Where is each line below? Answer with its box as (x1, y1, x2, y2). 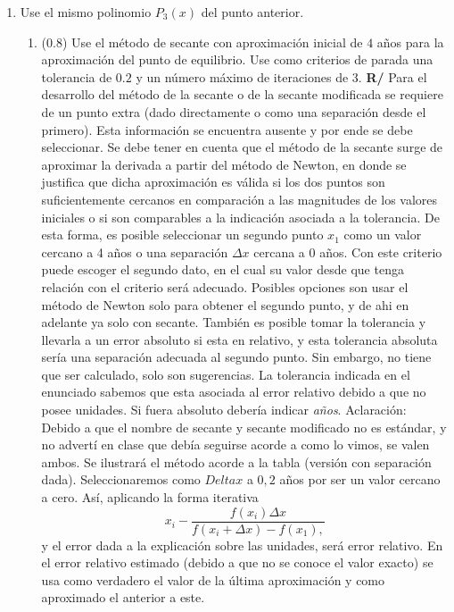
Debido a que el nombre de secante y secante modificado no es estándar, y (41, 417, 447, 436)
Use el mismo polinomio (20, 3, 152, 21)
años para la (376, 32, 444, 51)
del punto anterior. (201, 3, 304, 21)
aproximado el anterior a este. (41, 588, 205, 607)
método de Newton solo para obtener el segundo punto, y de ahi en (41, 295, 409, 314)
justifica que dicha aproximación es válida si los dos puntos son (41, 172, 385, 191)
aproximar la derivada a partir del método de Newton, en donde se (41, 155, 407, 173)
